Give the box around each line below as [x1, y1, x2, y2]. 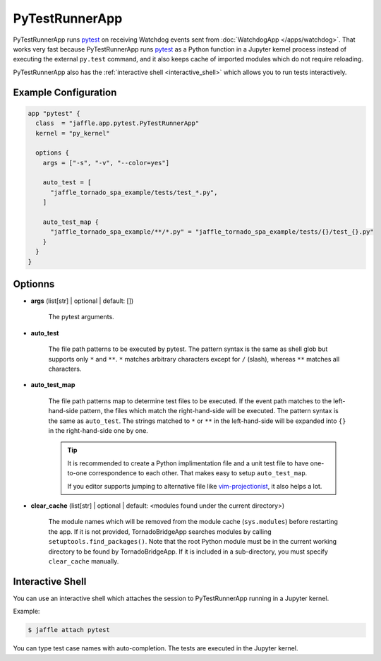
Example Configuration [13, 86, 117, 98]
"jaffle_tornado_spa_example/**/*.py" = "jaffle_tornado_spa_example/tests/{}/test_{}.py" [50, 228, 374, 236]
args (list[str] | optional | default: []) [30, 297, 134, 305]
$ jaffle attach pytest [28, 626, 111, 634]
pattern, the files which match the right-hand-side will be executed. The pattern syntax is [79, 407, 339, 415]
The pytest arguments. [48, 313, 114, 321]
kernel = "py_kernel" [35, 129, 111, 137]
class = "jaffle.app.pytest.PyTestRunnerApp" [35, 119, 200, 127]
